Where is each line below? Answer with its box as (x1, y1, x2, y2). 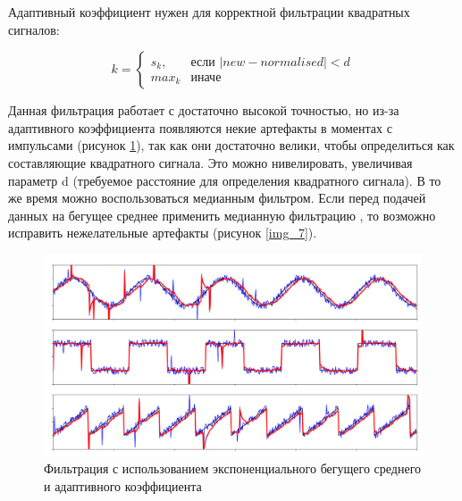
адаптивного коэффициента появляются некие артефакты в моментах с (8, 118, 392, 137)
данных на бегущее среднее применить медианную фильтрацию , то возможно (8, 205, 436, 224)
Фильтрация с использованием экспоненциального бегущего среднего (44, 459, 422, 478)
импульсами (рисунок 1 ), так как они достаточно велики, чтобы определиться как (8, 136, 455, 154)
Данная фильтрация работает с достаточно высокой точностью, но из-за (8, 101, 399, 120)
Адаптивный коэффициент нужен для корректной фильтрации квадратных (8, 3, 410, 21)
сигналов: (8, 20, 60, 38)
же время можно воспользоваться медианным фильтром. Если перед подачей (8, 188, 426, 207)
